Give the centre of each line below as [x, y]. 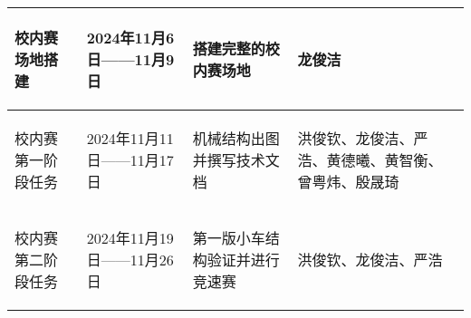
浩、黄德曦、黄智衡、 [370, 160]
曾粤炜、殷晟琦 [348, 182]
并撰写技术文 [236, 160]
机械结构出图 [236, 138]
